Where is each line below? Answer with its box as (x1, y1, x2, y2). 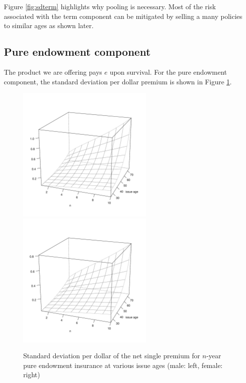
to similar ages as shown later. (4, 20, 94, 31)
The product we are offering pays (4, 66, 102, 77)
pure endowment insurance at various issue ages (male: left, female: (23, 360, 223, 370)
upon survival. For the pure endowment (109, 66, 227, 77)
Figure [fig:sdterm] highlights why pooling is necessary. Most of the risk (4, 1, 216, 11)
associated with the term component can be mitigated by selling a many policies (4, 11, 243, 21)
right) (23, 369, 40, 380)
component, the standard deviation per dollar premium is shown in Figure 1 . (4, 76, 232, 86)
